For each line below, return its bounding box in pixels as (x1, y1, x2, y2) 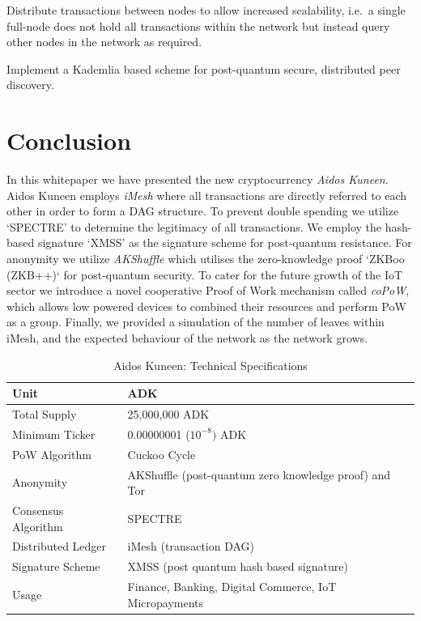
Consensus (12, 502, 64, 519)
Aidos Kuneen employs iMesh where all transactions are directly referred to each (6, 186, 407, 203)
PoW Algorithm (12, 445, 91, 462)
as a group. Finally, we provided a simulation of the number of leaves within (6, 313, 385, 330)
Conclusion (6, 124, 132, 157)
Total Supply (12, 406, 77, 423)
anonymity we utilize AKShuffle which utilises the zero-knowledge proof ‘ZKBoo (6, 250, 405, 267)
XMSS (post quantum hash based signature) (127, 558, 348, 575)
